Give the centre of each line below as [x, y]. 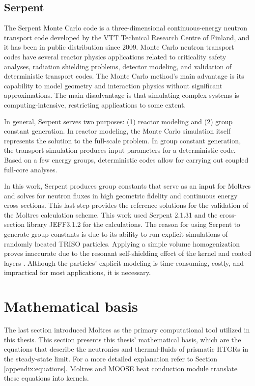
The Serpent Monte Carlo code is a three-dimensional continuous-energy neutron [126, 28]
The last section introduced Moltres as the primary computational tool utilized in [127, 330]
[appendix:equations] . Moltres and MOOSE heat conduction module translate [121, 368]
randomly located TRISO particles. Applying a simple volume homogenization [122, 243]
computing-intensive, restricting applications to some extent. [95, 104]
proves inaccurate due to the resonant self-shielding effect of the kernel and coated [128, 253]
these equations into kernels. [46, 378]
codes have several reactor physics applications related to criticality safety [115, 56]
